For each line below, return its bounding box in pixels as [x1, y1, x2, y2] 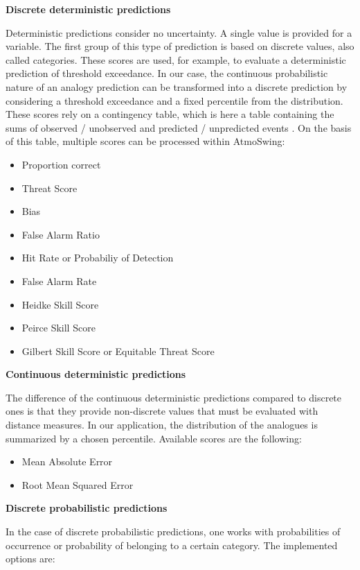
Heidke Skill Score [21, 297, 99, 311]
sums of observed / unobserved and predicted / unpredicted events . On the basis [6, 120, 352, 135]
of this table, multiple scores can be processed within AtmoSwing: [6, 134, 285, 148]
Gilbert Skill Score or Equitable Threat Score [21, 343, 215, 358]
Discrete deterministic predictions [6, 2, 171, 16]
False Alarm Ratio [21, 227, 100, 241]
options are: [6, 551, 55, 566]
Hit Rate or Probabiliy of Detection [21, 250, 174, 265]
